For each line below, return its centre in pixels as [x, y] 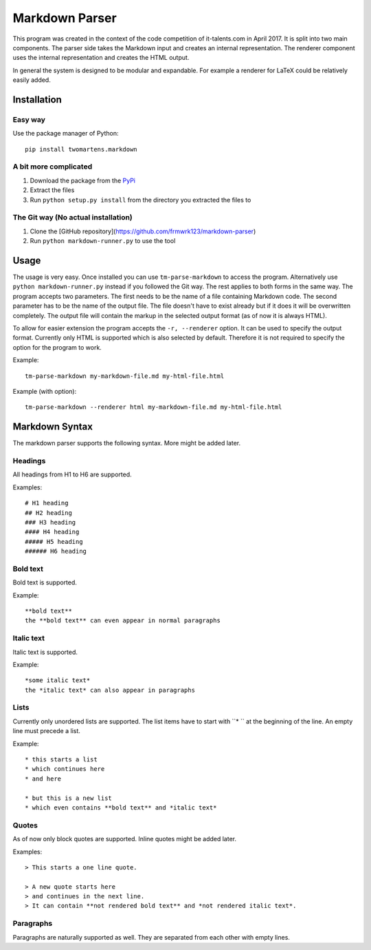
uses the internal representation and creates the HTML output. [101, 58]
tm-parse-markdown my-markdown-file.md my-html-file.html [125, 376]
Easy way [29, 119]
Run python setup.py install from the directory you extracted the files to [140, 200]
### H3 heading [50, 522]
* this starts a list [61, 760]
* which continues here [65, 769]
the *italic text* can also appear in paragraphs [110, 690]
